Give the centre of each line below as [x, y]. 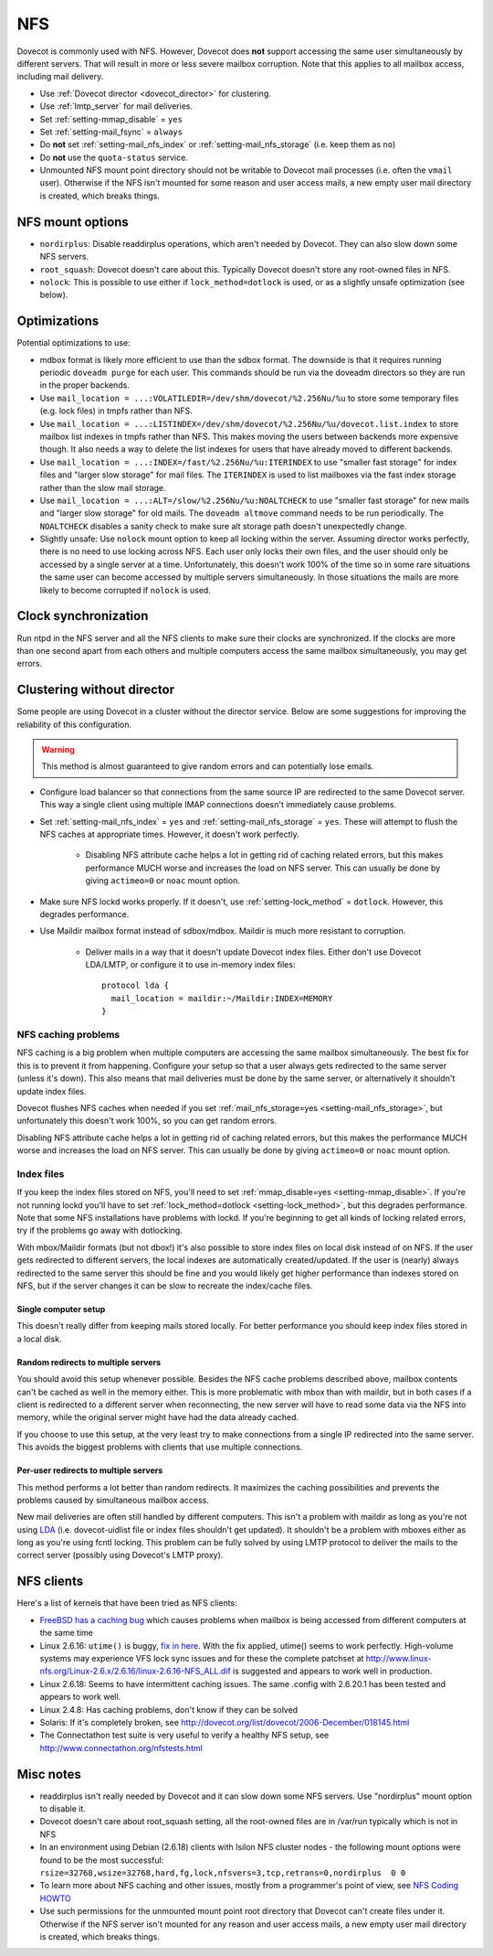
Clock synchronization [83, 616]
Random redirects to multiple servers [89, 1362]
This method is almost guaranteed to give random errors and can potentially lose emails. [208, 766]
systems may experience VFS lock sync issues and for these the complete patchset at [202, 1658]
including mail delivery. [60, 77]
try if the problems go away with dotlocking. [100, 1231]
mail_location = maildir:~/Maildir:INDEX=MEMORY [222, 998]
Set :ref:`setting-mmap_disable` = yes [111, 119]
